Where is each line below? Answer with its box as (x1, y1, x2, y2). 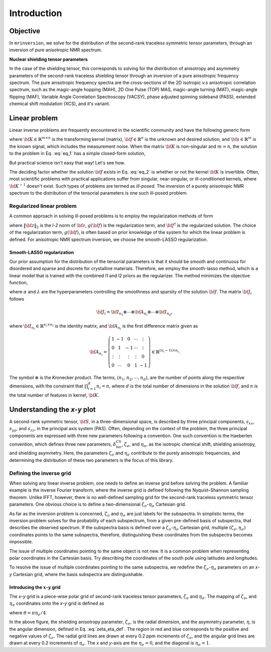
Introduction (9, 8, 62, 19)
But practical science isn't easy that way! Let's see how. (9, 159, 125, 166)
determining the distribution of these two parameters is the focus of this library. (9, 457, 174, 463)
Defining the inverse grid (9, 469, 71, 476)
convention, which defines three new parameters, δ (9, 441, 116, 447)
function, (9, 280, 28, 286)
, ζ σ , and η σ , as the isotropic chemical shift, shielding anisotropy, (121, 441, 256, 448)
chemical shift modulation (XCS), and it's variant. (9, 101, 110, 107)
